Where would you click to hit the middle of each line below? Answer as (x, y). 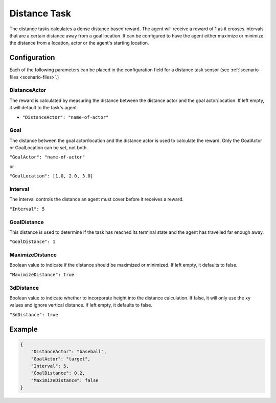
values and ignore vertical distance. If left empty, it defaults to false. (81, 305)
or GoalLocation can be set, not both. (49, 148)
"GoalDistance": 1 (32, 242)
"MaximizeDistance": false (65, 380)
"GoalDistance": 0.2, (58, 373)
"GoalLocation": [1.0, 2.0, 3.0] (51, 176)
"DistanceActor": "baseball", (69, 352)
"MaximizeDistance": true (42, 275)
